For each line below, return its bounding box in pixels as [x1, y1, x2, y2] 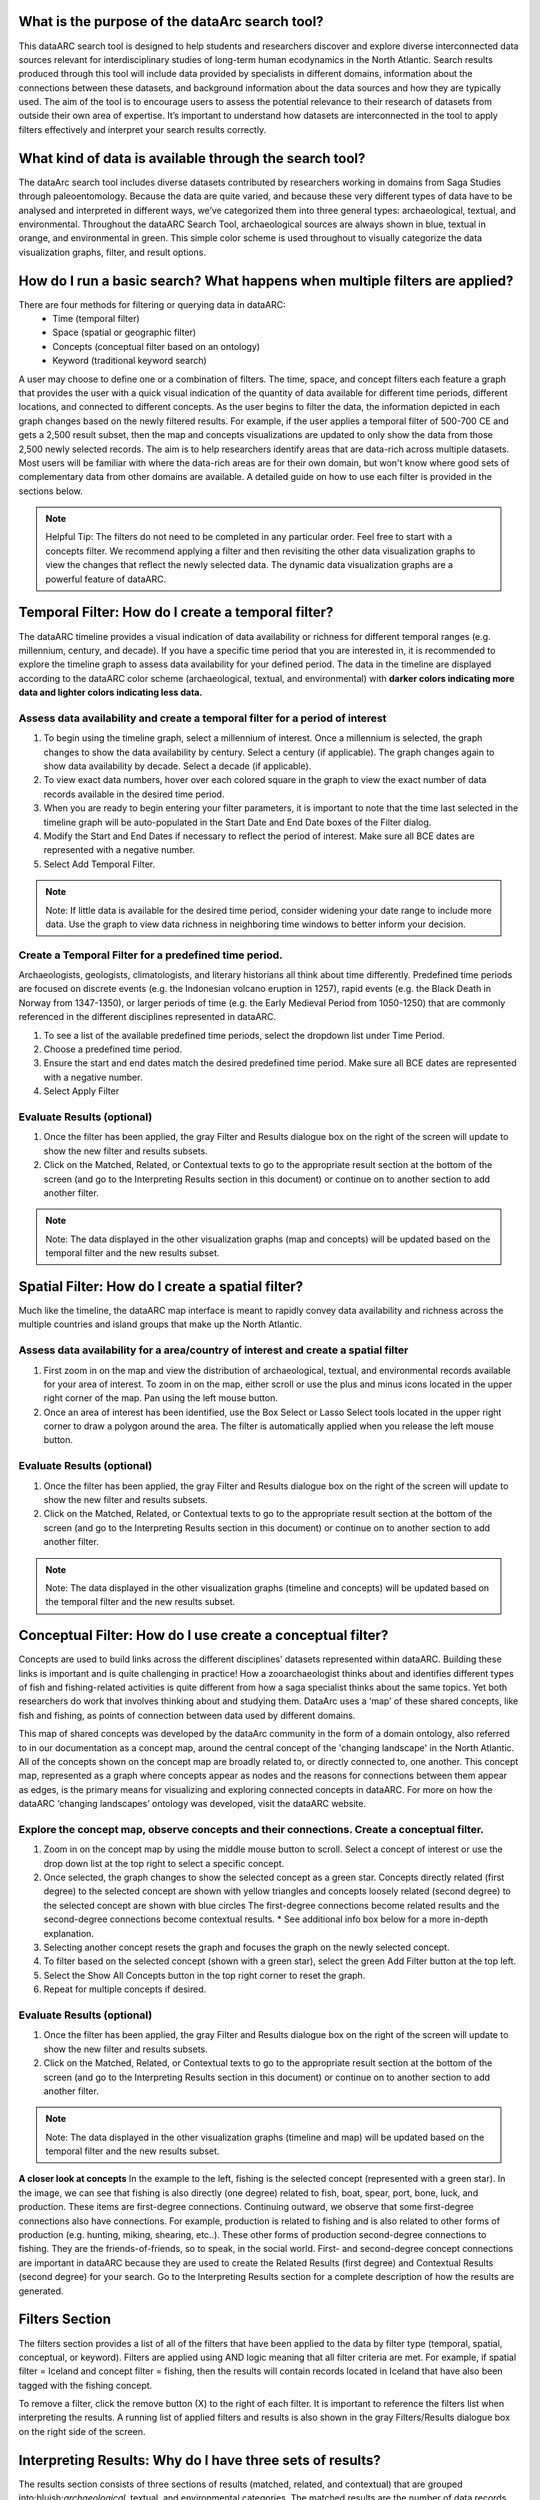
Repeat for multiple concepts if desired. [43, 1983, 207, 1995]
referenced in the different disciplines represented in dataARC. [18, 1011, 277, 1023]
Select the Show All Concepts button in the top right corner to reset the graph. [43, 1969, 366, 1981]
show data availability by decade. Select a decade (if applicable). [43, 760, 312, 772]
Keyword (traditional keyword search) [52, 355, 207, 367]
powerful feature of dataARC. [45, 573, 167, 585]
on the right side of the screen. [18, 2425, 146, 2437]
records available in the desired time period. [43, 788, 225, 800]
